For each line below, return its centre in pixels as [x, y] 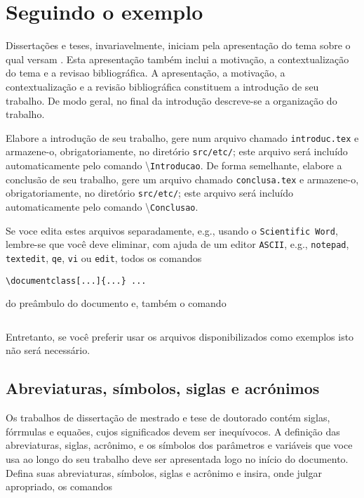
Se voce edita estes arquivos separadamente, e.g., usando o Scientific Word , [172, 230]
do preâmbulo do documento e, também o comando [116, 303]
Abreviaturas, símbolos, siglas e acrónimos [163, 388]
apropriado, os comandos [59, 486]
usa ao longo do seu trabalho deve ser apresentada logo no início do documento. [177, 459]
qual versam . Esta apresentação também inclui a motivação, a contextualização [177, 59]
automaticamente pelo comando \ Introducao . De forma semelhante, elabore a [174, 165]
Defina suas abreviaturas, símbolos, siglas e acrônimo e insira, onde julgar [164, 472]
